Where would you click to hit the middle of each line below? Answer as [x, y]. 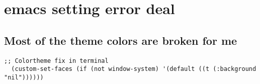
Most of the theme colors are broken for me [121, 40]
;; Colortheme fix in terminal [56, 61]
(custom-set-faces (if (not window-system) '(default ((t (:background [134, 69]
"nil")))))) [24, 77]
